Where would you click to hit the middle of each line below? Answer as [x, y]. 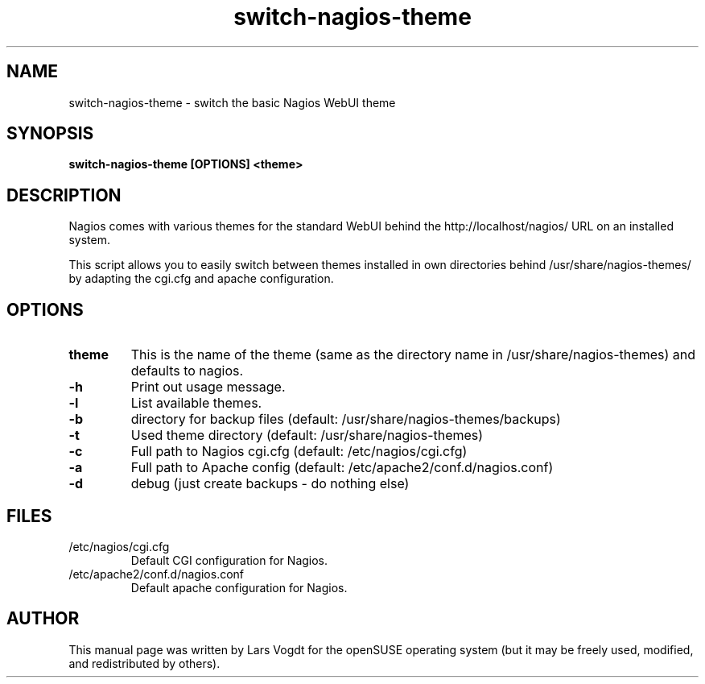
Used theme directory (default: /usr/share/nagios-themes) [307, 435]
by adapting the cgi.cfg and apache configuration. [201, 279]
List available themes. [196, 403]
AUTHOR [43, 619]
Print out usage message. [208, 387]
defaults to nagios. [187, 371]
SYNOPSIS [50, 134]
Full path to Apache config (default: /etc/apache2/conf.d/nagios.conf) [342, 468]
